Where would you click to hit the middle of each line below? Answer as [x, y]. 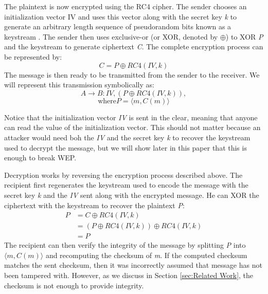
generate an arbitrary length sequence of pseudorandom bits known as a [118, 26]
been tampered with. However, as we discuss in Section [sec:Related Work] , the [129, 275]
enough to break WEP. [40, 158]
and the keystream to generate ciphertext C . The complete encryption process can [134, 47]
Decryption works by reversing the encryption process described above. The [123, 174]
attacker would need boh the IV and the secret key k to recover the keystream [127, 137]
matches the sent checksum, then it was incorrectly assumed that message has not [133, 265]
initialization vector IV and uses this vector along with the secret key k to [121, 16]
